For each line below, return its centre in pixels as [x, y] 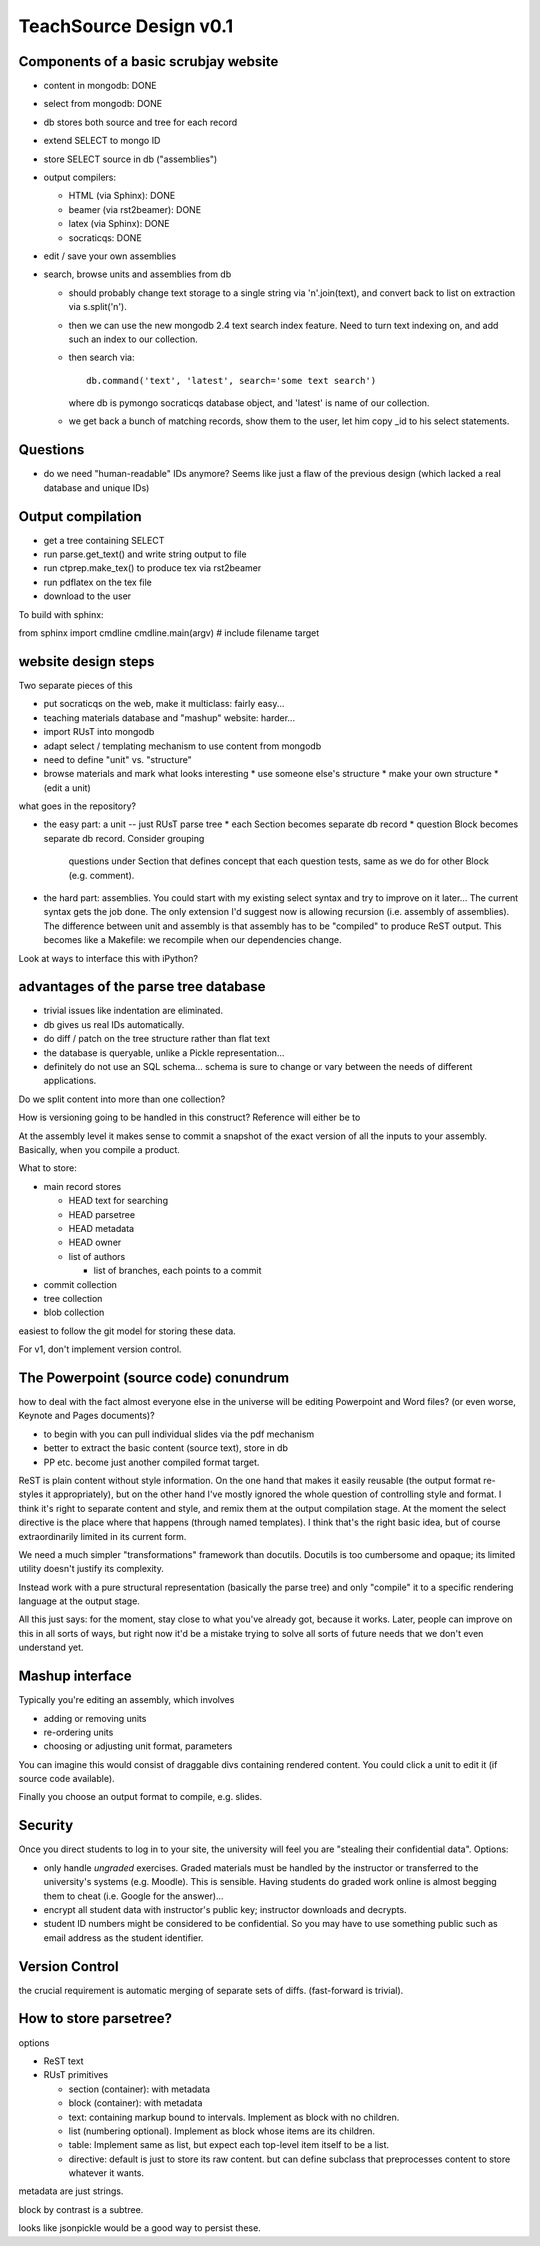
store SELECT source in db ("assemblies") [130, 159]
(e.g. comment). [101, 875]
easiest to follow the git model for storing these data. [127, 1331]
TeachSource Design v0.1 [126, 26]
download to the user [87, 596]
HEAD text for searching [118, 1201]
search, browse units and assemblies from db [137, 274]
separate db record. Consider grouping [124, 838]
